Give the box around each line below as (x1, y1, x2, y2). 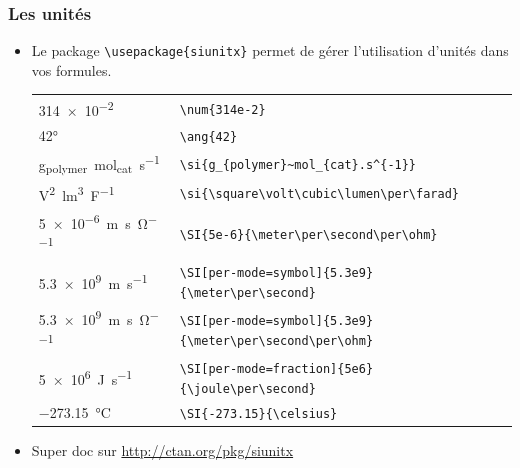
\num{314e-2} (179, 103, 266, 118)
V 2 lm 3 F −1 (38, 181, 115, 205)
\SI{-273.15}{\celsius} (179, 406, 338, 421)
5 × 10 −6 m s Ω (38, 210, 148, 233)
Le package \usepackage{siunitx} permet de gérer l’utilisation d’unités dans (31, 40, 509, 61)
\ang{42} (179, 129, 238, 144)
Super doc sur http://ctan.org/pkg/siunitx (31, 439, 294, 460)
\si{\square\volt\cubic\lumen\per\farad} (179, 187, 459, 202)
